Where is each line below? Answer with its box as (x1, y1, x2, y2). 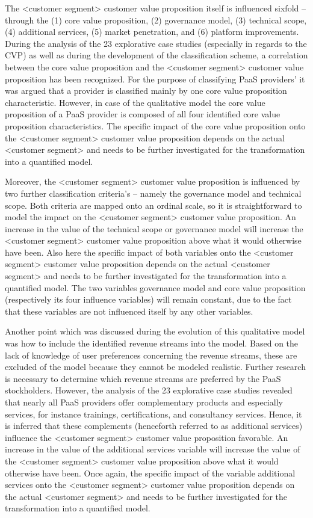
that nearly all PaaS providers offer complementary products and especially (5, 396, 283, 408)
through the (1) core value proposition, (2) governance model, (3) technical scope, (5, 13, 307, 26)
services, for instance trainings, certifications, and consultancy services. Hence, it (5, 407, 302, 420)
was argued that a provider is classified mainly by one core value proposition (5, 84, 287, 97)
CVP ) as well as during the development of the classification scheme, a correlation (5, 49, 308, 61)
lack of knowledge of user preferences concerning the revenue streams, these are (5, 348, 297, 361)
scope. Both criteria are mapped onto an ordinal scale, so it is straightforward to (5, 199, 302, 211)
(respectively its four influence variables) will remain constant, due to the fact (5, 293, 292, 306)
